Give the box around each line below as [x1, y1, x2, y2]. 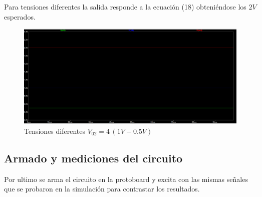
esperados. [4, 11, 36, 22]
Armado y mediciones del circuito [4, 150, 183, 165]
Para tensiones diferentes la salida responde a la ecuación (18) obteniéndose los [4, 2, 246, 12]
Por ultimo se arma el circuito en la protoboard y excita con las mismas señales [4, 173, 248, 184]
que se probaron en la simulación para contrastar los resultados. [4, 183, 200, 194]
